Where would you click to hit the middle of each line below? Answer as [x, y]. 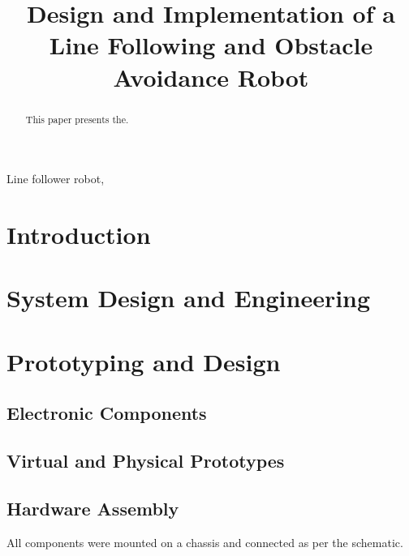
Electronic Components [107, 413]
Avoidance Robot [211, 77]
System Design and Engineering [189, 298]
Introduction [79, 234]
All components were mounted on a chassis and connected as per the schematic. [205, 542]
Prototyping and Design [144, 361]
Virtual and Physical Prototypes [146, 461]
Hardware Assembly [93, 508]
